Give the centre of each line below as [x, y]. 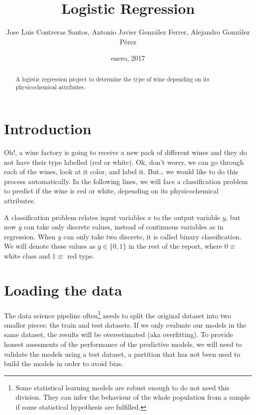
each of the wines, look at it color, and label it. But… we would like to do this [121, 171]
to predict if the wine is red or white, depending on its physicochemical [111, 191]
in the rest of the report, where [176, 246]
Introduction [48, 129]
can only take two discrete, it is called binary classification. [153, 236]
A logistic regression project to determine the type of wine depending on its [112, 79]
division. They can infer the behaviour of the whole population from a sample [133, 397]
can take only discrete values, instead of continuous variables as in [124, 227]
